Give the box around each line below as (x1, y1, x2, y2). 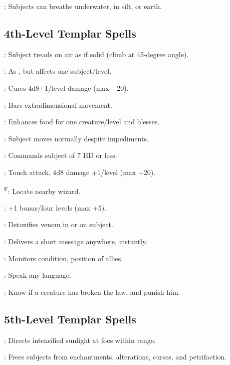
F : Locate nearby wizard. (4, 184, 81, 196)
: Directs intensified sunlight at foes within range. (4, 334, 156, 345)
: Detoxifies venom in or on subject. (4, 219, 113, 230)
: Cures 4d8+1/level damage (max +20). (4, 82, 129, 93)
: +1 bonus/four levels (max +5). (4, 202, 106, 213)
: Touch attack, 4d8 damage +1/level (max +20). (4, 166, 156, 177)
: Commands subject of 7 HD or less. (4, 150, 117, 160)
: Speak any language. (4, 270, 71, 280)
